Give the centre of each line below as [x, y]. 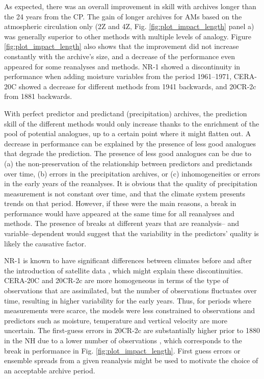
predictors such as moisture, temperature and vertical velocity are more [116, 320]
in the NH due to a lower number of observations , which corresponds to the [123, 340]
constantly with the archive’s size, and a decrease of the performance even [120, 56]
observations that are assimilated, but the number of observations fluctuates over [130, 290]
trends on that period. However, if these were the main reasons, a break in [120, 203]
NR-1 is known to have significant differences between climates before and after [128, 260]
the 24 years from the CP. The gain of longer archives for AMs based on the [123, 16]
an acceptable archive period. [50, 370]
